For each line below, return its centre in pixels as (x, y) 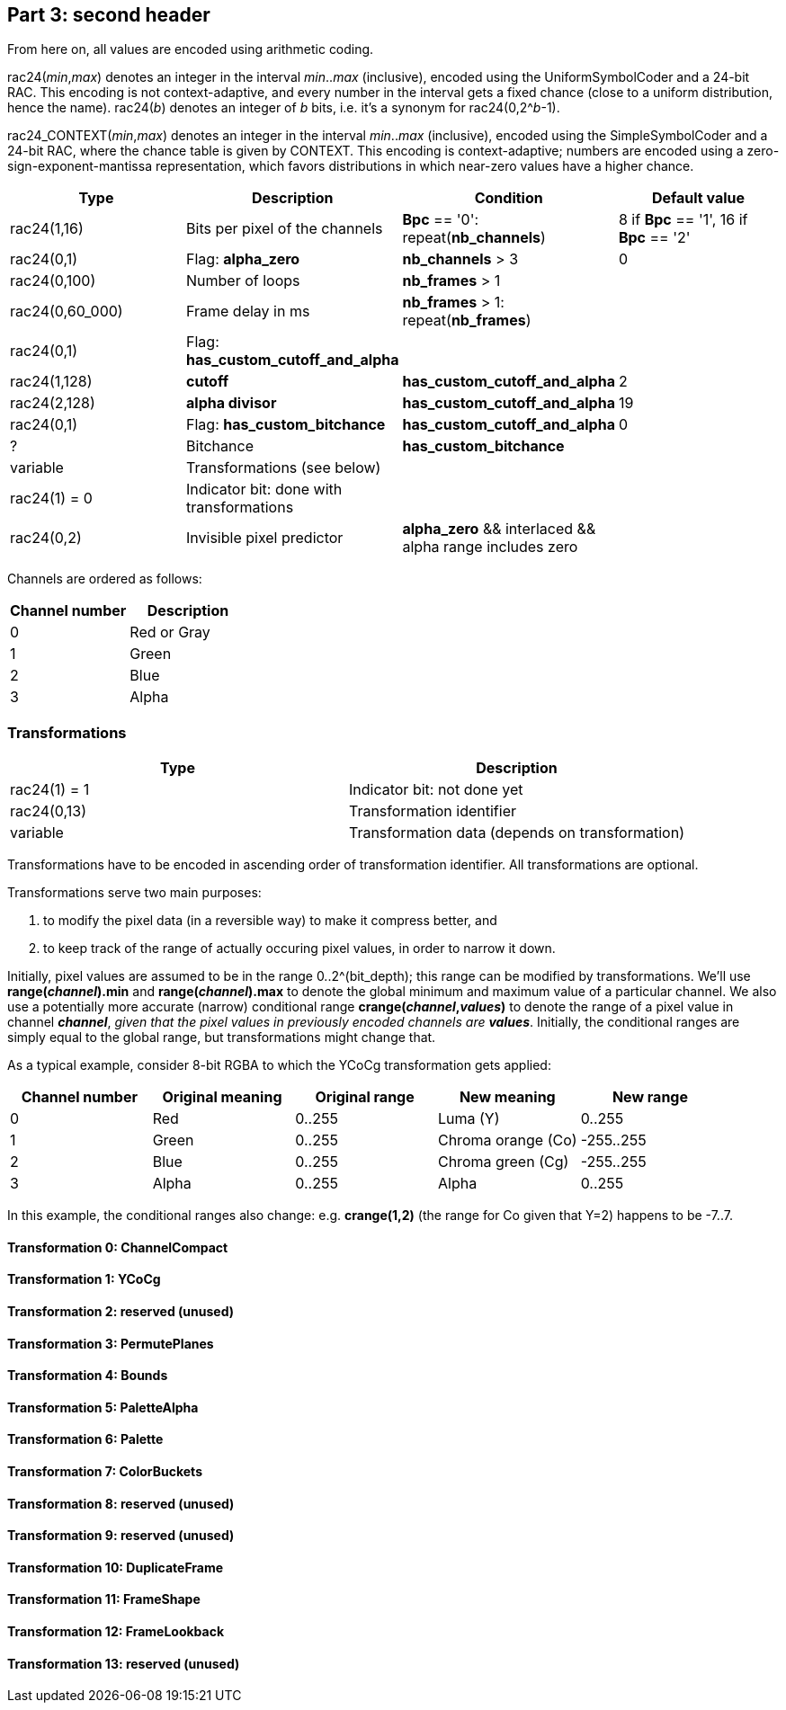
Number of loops (243, 281)
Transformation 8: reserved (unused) (121, 1503)
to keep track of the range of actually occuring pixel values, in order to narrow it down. (299, 949)
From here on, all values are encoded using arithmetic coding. (191, 49)
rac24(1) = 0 (51, 499)
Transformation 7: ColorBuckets (105, 1472)
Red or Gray (170, 632)
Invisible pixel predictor (265, 538)
